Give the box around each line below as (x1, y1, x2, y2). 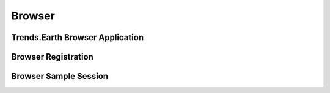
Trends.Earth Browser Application (11, 32, 144, 43)
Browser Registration (11, 52, 94, 62)
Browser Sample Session (11, 71, 109, 81)
